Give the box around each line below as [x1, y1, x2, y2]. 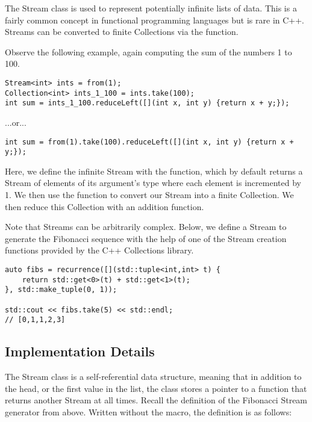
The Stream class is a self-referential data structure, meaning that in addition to [5, 370, 302, 383]
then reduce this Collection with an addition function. [5, 200, 204, 213]
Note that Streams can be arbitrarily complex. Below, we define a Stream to [5, 220, 287, 233]
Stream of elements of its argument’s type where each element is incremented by [5, 176, 301, 189]
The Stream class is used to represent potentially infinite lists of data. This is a [5, 2, 297, 14]
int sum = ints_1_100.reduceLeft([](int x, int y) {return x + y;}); [5, 99, 290, 108]
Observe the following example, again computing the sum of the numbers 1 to [5, 45, 292, 58]
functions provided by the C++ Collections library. [5, 244, 194, 256]
